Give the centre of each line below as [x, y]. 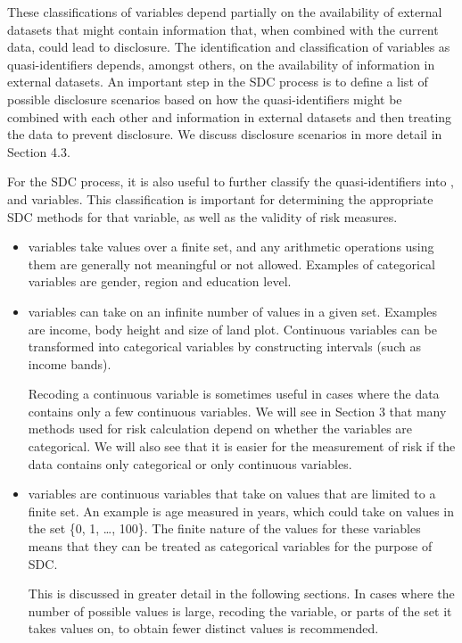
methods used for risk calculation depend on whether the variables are [220, 429]
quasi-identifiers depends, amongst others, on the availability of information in [221, 64]
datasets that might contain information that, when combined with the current [223, 29]
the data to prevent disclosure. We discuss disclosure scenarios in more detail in [225, 134]
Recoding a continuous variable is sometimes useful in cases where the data [234, 394]
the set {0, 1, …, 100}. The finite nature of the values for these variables [224, 528]
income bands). [70, 363]
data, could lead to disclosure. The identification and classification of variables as [229, 47]
